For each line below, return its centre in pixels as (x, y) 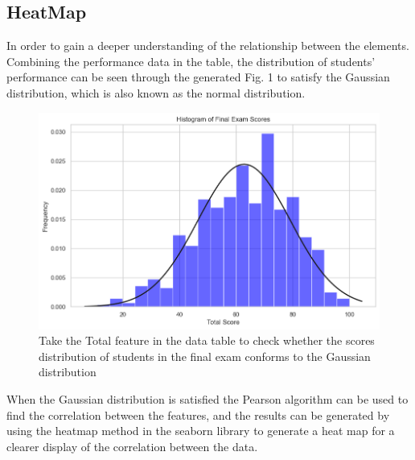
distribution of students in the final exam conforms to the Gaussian (205, 356)
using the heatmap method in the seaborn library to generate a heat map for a (201, 431)
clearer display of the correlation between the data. (132, 446)
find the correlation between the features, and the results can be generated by (198, 414)
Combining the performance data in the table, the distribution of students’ (191, 61)
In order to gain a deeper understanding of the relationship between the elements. (208, 46)
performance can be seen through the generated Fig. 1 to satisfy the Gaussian (198, 77)
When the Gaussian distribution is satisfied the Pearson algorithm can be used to (207, 398)
